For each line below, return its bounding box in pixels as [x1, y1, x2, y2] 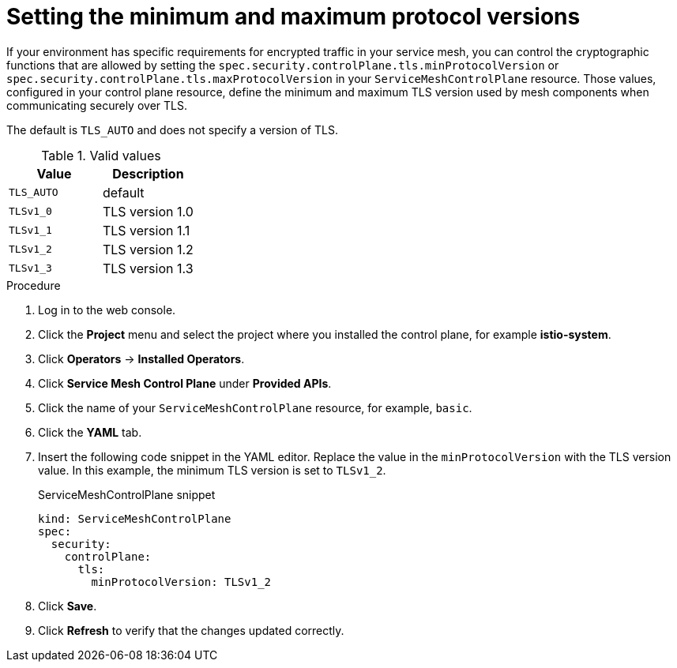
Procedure [6, 278, 61, 292]
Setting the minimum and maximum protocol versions [6, 3, 581, 30]
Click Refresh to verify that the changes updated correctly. [38, 623, 344, 637]
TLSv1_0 [9, 205, 52, 218]
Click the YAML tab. [38, 425, 142, 439]
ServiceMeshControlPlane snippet [38, 487, 216, 501]
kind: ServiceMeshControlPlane [38, 512, 231, 525]
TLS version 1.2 [102, 241, 194, 257]
